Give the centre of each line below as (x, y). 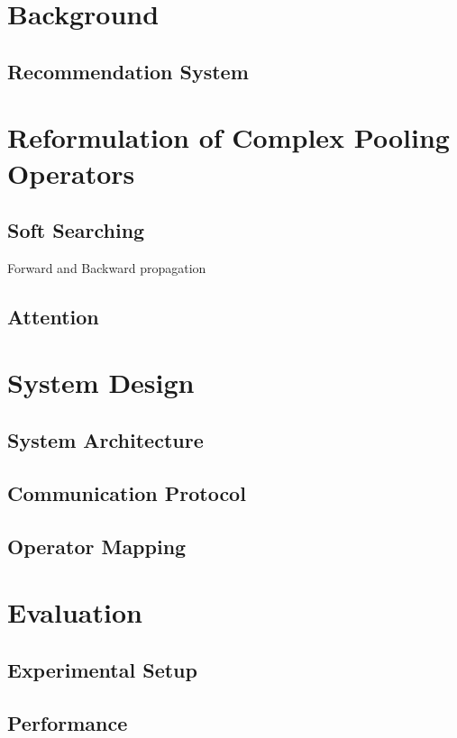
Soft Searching (76, 230)
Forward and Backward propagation (107, 267)
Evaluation (75, 612)
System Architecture (105, 440)
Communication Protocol (127, 492)
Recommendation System (128, 71)
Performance (68, 722)
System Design (101, 383)
